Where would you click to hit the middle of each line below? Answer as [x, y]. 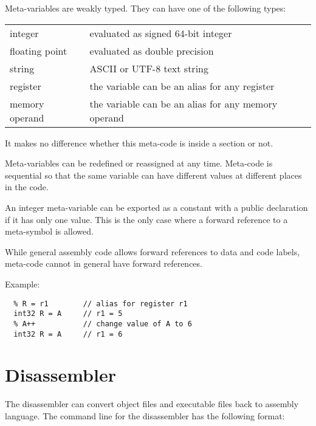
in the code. [27, 187]
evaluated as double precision [152, 50]
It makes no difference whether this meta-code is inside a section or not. [139, 143]
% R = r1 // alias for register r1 [101, 304]
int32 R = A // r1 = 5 [68, 314]
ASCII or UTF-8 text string [149, 68]
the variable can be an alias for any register [182, 86]
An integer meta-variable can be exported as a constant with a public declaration [156, 207]
